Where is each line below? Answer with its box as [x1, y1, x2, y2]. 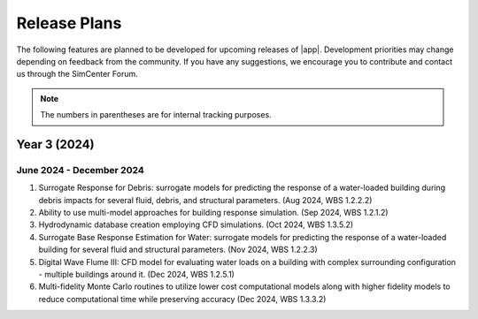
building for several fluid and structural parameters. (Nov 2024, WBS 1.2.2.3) [38, 244, 318, 255]
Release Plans [16, 13, 122, 33]
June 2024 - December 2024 [16, 163, 145, 176]
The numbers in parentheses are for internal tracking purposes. [40, 110, 272, 120]
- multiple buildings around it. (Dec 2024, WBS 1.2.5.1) [38, 270, 235, 279]
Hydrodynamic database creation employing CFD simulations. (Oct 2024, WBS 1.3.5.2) [38, 219, 354, 230]
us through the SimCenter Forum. [16, 69, 138, 80]
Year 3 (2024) [16, 137, 95, 152]
